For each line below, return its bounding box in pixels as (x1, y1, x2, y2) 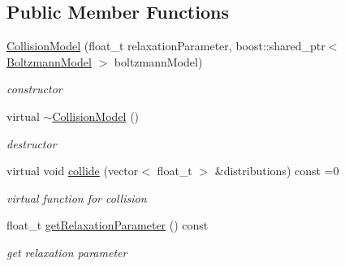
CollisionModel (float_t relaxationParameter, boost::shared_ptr (6, 37, 326, 54)
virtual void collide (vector (6, 162, 139, 179)
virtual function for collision (6, 189, 147, 206)
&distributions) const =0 (214, 162, 339, 179)
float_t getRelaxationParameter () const (6, 217, 209, 234)
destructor (6, 135, 57, 152)
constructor (6, 80, 63, 97)
